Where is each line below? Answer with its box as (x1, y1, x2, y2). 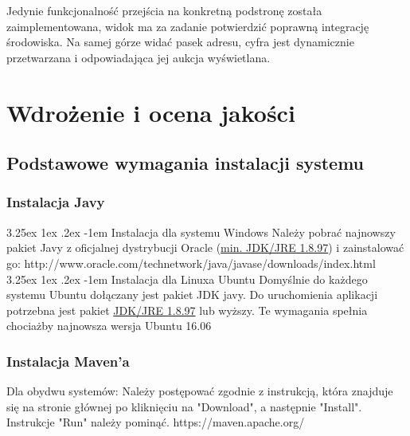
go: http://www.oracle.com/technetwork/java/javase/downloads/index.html (6, 254, 376, 271)
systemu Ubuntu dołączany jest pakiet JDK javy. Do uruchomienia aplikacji (6, 286, 378, 303)
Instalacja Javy (6, 192, 105, 212)
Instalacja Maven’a (6, 351, 130, 371)
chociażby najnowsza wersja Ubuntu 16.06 (6, 317, 212, 334)
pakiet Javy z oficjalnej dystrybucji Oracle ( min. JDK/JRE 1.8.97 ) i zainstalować (6, 239, 404, 256)
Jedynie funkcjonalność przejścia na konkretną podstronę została (6, 2, 322, 18)
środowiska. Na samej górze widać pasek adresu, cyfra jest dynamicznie (6, 33, 354, 50)
